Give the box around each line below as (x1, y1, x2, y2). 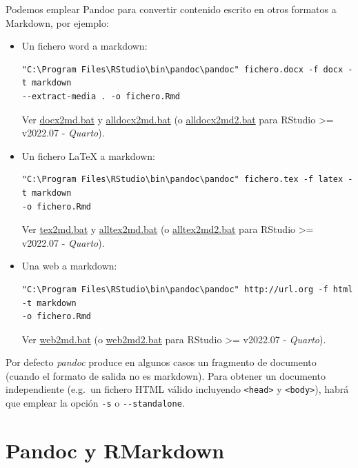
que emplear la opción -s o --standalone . (6, 396, 185, 410)
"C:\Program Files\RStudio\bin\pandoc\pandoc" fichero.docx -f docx (21, 64, 344, 74)
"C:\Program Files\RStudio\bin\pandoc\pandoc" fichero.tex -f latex (21, 174, 344, 185)
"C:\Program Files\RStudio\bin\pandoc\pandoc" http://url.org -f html (21, 284, 353, 294)
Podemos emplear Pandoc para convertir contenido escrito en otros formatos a (6, 2, 337, 16)
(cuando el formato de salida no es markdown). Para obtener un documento (6, 368, 326, 383)
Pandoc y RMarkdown (6, 436, 225, 464)
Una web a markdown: (21, 258, 117, 273)
